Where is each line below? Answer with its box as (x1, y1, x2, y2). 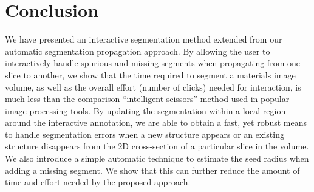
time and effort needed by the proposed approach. (5, 176, 191, 188)
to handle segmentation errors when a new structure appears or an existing (5, 128, 284, 140)
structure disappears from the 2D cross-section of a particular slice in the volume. (5, 140, 309, 153)
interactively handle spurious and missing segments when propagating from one (5, 57, 300, 69)
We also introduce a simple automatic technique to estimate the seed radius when (5, 152, 309, 165)
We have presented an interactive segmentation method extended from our (5, 33, 282, 46)
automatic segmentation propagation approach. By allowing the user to (5, 44, 270, 57)
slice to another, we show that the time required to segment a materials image (5, 68, 296, 81)
